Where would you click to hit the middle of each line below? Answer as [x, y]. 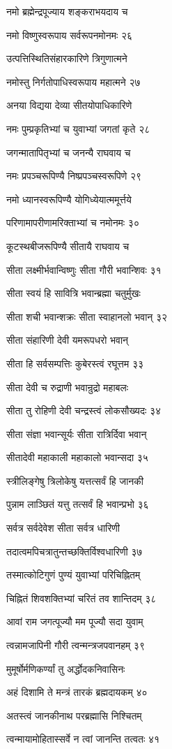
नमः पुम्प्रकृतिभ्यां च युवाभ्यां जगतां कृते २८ [78, 128]
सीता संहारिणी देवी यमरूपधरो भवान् [68, 340]
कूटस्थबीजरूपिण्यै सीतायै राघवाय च [68, 246]
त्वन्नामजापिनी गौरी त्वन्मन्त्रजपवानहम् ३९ [76, 645]
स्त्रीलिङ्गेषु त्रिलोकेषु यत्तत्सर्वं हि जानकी [75, 480]
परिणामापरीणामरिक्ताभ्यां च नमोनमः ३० [73, 223]
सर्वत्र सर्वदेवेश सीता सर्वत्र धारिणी [63, 528]
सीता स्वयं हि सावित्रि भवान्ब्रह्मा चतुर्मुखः [73, 293]
